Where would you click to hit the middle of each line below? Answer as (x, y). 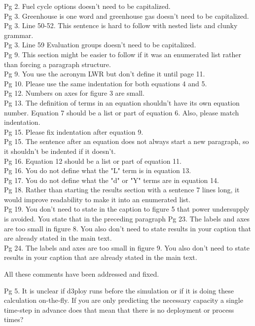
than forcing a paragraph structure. (57, 64)
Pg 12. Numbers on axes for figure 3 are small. (74, 93)
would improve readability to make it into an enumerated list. (97, 199)
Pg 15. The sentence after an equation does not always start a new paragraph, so (127, 141)
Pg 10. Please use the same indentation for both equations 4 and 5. (106, 83)
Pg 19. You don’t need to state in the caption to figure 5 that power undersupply (127, 209)
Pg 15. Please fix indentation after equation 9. (74, 131)
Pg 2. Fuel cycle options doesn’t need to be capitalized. (87, 6)
